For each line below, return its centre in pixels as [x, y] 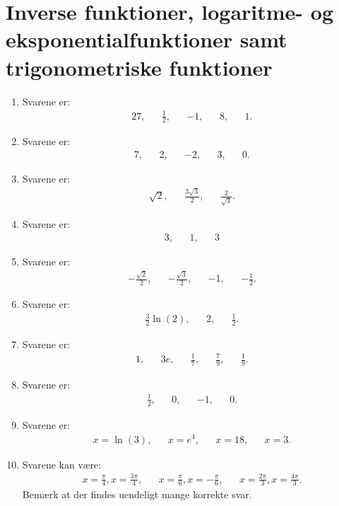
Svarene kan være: [62, 464]
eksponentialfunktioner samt [147, 39]
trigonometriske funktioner [139, 67]
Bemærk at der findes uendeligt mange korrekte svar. [137, 494]
